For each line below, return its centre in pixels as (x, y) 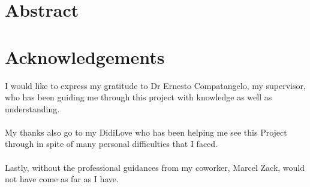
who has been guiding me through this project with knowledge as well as (139, 97)
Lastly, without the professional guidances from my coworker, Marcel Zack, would (155, 167)
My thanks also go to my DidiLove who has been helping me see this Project (146, 132)
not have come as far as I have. (62, 179)
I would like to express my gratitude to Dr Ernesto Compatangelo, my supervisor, (155, 85)
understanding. (32, 108)
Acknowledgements (85, 56)
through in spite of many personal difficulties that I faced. (111, 144)
